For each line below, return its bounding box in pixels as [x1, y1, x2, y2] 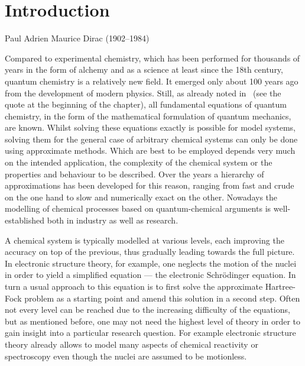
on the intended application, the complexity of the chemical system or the [5, 156, 272, 169]
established [5, 214, 45, 226]
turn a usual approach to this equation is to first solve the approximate [5, 280, 263, 292]
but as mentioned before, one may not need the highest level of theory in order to [5, 315, 301, 327]
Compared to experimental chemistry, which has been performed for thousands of [5, 51, 300, 64]
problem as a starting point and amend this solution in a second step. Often [24, 291, 300, 304]
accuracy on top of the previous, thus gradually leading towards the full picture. [5, 245, 295, 258]
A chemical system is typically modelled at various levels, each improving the [5, 234, 284, 246]
